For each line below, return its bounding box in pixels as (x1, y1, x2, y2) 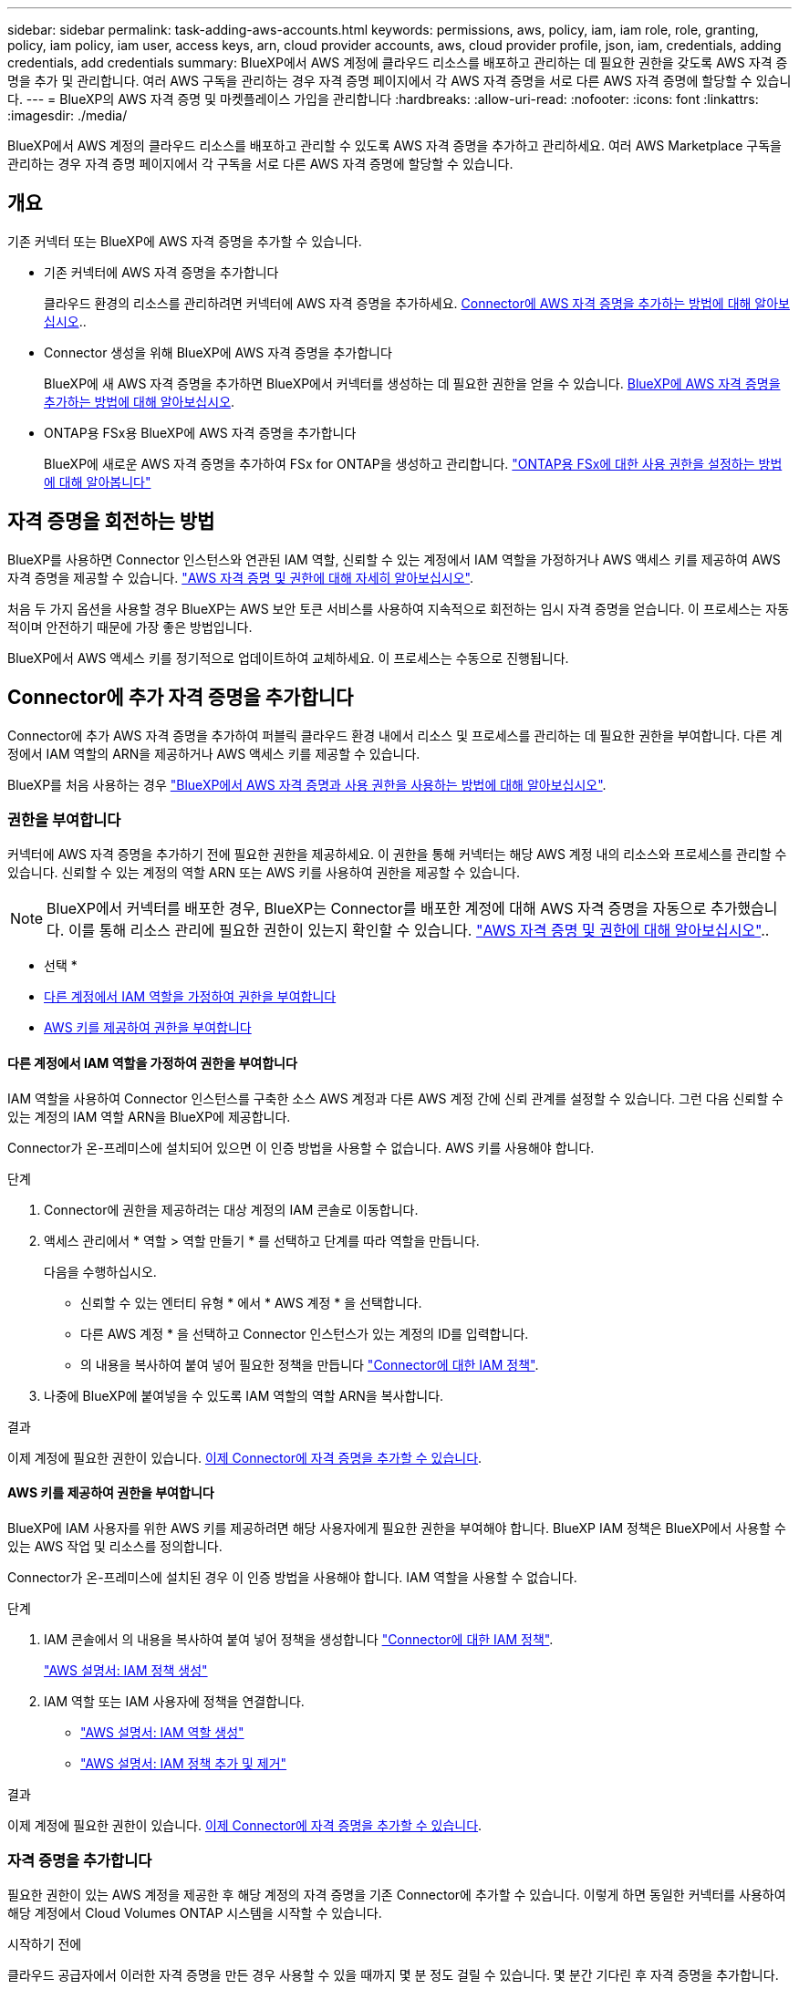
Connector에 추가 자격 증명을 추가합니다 (7, 686, 354, 710)
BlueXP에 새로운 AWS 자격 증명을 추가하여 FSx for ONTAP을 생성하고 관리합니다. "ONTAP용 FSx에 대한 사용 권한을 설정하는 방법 (44, 455, 783, 471)
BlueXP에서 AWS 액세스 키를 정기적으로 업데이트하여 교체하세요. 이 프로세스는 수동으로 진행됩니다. (7, 649, 569, 666)
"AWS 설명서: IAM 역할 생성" (80, 1724, 244, 1740)
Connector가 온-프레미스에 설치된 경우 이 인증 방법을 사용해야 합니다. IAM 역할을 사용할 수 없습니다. (7, 1569, 577, 1585)
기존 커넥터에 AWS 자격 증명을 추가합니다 (44, 264, 279, 280)
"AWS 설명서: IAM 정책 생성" (44, 1662, 208, 1678)
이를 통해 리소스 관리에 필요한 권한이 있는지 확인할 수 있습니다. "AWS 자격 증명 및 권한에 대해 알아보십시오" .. (67, 921, 770, 940)
